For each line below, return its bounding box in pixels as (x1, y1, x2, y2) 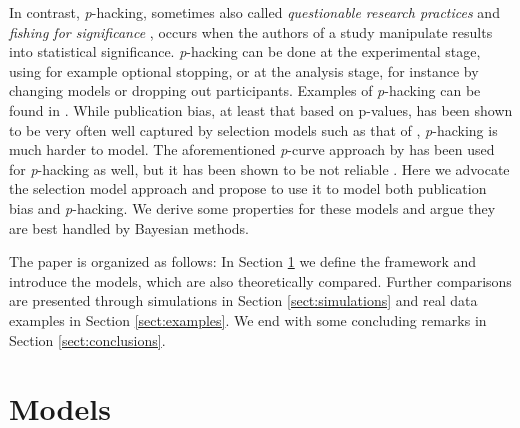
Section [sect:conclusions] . (9, 329, 166, 350)
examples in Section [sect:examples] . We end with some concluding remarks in (9, 309, 487, 330)
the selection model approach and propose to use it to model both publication (9, 178, 487, 199)
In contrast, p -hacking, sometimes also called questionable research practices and (9, 2, 500, 22)
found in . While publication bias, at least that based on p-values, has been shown (9, 99, 513, 120)
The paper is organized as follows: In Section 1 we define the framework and (9, 251, 477, 272)
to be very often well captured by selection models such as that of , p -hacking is (9, 119, 498, 140)
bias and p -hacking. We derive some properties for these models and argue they (9, 197, 496, 218)
